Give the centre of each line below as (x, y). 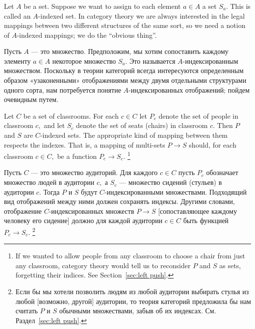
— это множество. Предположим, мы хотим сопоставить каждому (130, 51)
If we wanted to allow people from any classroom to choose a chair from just (130, 256)
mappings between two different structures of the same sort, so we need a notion (125, 25)
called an (17, 15)
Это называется (153, 61)
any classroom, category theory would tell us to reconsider (103, 265)
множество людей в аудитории (49, 182)
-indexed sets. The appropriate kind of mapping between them (134, 135)
